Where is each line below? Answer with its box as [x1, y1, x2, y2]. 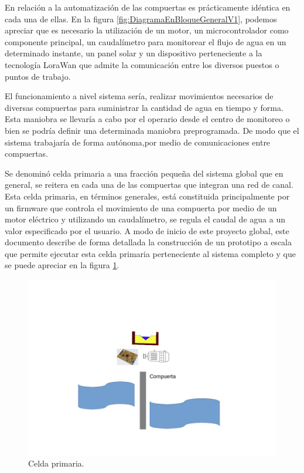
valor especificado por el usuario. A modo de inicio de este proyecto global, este [5, 224, 289, 237]
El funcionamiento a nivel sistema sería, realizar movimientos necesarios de [5, 90, 274, 102]
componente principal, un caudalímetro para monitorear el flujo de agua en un [5, 35, 286, 48]
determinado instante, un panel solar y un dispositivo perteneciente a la [5, 47, 262, 59]
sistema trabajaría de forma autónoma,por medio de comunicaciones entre [5, 136, 271, 148]
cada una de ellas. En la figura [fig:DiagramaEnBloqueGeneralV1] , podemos [5, 12, 277, 25]
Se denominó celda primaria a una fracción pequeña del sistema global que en [5, 167, 283, 179]
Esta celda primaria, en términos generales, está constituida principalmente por [5, 190, 290, 202]
